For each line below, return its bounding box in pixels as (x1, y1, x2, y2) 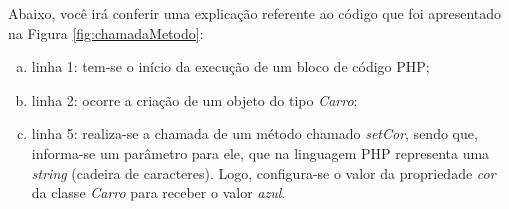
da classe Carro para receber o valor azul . (31, 182, 286, 203)
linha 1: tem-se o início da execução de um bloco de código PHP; (31, 56, 430, 77)
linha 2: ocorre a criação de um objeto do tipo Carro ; (31, 89, 358, 110)
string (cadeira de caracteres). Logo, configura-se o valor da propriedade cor (31, 162, 496, 183)
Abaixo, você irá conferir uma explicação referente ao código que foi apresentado (8, 3, 502, 23)
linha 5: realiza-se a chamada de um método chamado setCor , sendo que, (31, 123, 478, 144)
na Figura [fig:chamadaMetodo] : (8, 22, 204, 43)
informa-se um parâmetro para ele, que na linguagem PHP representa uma (31, 142, 490, 163)
